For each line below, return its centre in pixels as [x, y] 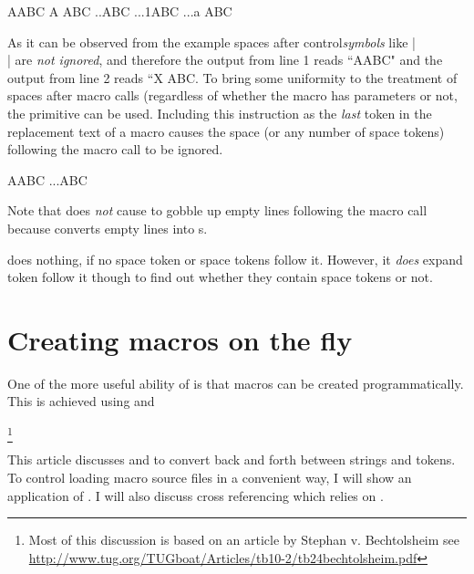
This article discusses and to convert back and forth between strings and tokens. [232, 459]
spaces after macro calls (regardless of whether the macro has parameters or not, [232, 95]
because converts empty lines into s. [108, 228]
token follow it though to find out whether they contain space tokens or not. [220, 277]
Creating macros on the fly [180, 339]
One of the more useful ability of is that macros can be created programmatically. [236, 383]
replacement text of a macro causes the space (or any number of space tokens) [226, 131]
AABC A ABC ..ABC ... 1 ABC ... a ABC [120, 11]
